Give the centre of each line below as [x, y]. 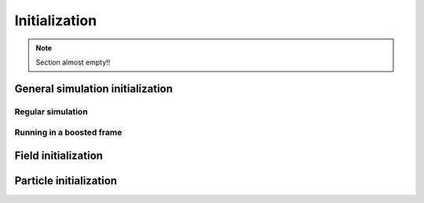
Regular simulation [51, 112]
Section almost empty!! [73, 62]
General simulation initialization [93, 89]
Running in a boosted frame [68, 132]
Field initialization [59, 155]
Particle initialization [66, 181]
